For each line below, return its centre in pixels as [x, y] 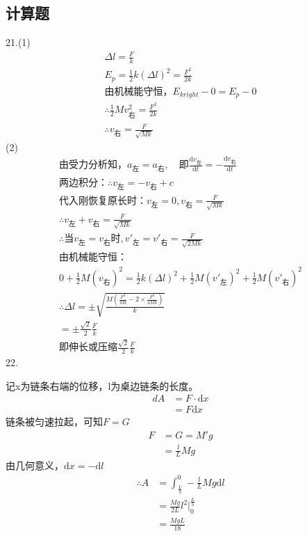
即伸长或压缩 [88, 348]
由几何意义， [35, 465]
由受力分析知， [93, 165]
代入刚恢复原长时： [102, 201]
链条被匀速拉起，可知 [54, 421]
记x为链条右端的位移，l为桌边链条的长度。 [102, 385]
